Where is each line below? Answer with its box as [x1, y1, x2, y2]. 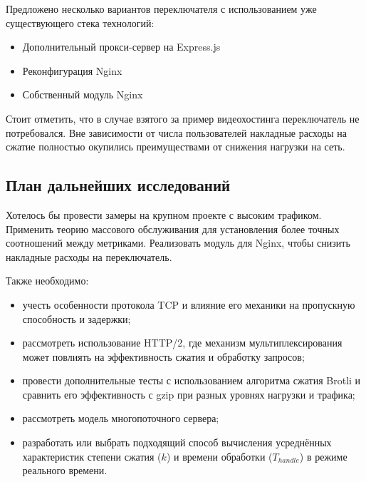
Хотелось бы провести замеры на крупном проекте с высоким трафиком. [6, 207, 322, 222]
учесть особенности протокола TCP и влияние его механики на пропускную [22, 297, 355, 312]
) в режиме [299, 448, 347, 463]
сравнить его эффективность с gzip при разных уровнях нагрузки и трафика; [22, 386, 355, 401]
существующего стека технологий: [6, 15, 155, 30]
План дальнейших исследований [6, 174, 231, 196]
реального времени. [22, 463, 108, 478]
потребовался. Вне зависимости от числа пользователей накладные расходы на [6, 125, 347, 140]
